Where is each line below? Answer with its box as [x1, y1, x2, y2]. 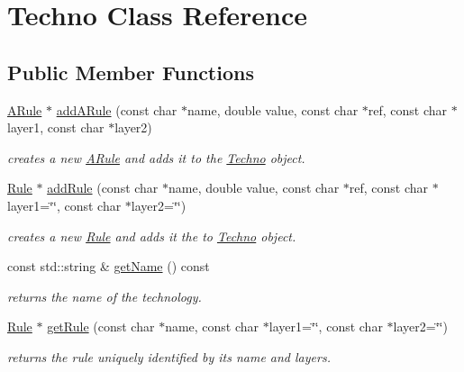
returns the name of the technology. [7, 286, 202, 305]
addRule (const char [47, 178, 159, 197]
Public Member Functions [7, 58, 254, 86]
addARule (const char [56, 100, 177, 119]
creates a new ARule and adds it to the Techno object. [7, 148, 305, 167]
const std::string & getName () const [7, 257, 210, 276]
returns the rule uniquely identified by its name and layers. [7, 347, 331, 366]
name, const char [165, 317, 259, 336]
